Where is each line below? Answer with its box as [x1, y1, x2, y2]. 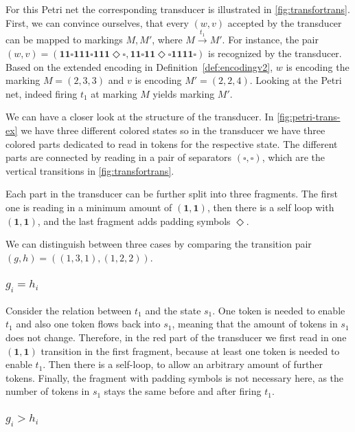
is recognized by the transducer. [208, 45, 342, 60]
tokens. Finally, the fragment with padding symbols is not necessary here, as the [5, 370, 344, 385]
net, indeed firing [5, 86, 78, 100]
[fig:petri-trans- [277, 109, 341, 124]
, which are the [262, 150, 325, 164]
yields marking [152, 86, 215, 100]
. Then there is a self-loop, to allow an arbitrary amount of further [43, 357, 323, 371]
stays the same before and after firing [104, 384, 262, 398]
